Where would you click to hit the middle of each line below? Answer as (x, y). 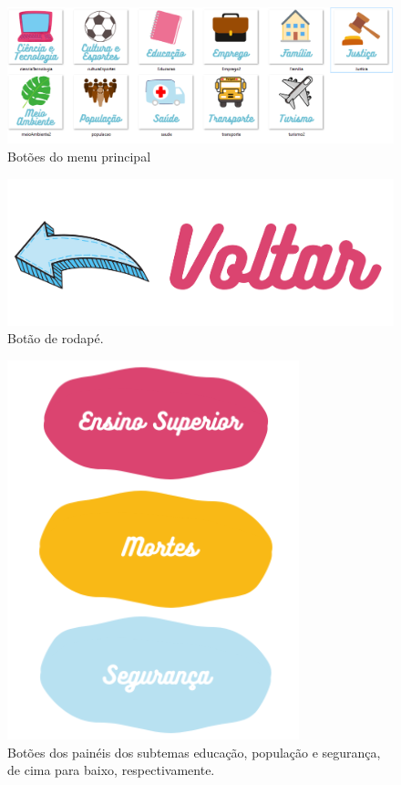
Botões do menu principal (79, 157)
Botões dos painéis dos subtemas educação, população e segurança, (194, 752)
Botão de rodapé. (56, 338)
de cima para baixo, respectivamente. (111, 770)
